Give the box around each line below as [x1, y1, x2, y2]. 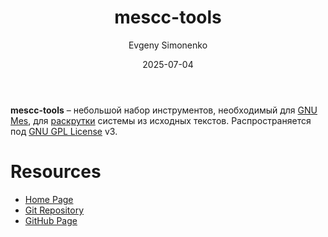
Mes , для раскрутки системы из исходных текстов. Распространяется [10, 114, 312, 126]
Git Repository [24, 204, 85, 216]
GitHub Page [24, 214, 78, 226]
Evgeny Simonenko [128, 39, 208, 51]
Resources [10, 161, 102, 183]
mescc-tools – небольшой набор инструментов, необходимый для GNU [10, 104, 318, 116]
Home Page [24, 193, 74, 205]
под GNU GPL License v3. [10, 125, 118, 137]
